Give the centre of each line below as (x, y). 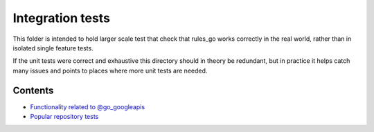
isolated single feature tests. (53, 48)
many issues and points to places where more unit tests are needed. (110, 70)
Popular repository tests (64, 117)
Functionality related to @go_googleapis (88, 106)
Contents (33, 90)
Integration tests (62, 18)
